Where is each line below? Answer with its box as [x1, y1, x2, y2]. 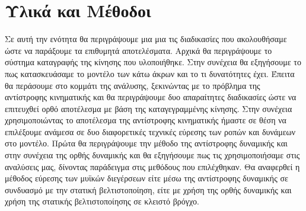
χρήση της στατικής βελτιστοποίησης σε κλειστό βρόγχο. [5, 195, 199, 207]
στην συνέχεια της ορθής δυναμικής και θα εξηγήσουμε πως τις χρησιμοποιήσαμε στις [5, 149, 300, 161]
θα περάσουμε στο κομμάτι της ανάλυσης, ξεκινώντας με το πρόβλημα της [5, 79, 260, 91]
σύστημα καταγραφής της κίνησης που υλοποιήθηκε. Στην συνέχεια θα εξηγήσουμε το [5, 56, 301, 68]
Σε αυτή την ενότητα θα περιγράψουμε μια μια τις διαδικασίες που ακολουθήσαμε [5, 33, 287, 45]
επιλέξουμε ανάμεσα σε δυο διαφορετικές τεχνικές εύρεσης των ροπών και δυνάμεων [5, 125, 296, 138]
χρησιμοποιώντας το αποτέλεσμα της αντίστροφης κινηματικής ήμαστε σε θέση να [5, 114, 286, 126]
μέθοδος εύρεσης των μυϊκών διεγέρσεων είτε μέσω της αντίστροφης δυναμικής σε [5, 172, 288, 184]
